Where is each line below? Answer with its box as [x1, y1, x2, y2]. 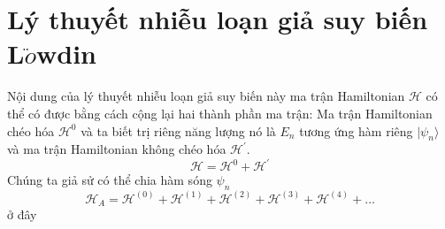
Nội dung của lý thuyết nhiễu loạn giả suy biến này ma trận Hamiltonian [7, 87, 405, 105]
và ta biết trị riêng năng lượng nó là [81, 121, 276, 140]
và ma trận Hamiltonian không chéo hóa [7, 140, 226, 158]
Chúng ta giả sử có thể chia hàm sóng [7, 171, 212, 189]
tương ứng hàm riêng [299, 121, 413, 140]
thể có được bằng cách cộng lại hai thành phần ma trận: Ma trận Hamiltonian [7, 103, 433, 122]
